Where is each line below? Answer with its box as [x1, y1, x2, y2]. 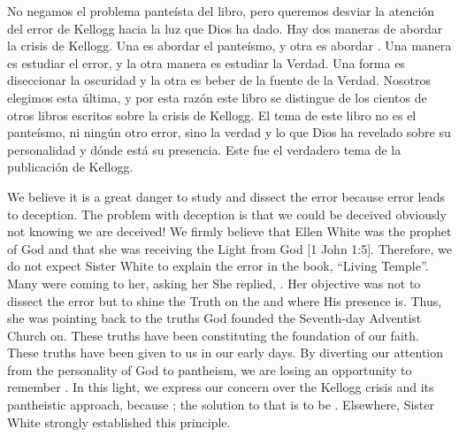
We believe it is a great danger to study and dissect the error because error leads [7, 187, 446, 205]
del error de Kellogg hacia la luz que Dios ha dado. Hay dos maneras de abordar [7, 19, 443, 37]
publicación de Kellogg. [7, 157, 134, 176]
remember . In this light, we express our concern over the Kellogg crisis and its [7, 378, 434, 396]
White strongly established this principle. [7, 412, 231, 431]
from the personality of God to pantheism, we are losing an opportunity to [7, 360, 412, 379]
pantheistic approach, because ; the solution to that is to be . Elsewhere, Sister [7, 395, 434, 414]
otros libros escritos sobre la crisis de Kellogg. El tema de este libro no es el [7, 105, 417, 124]
